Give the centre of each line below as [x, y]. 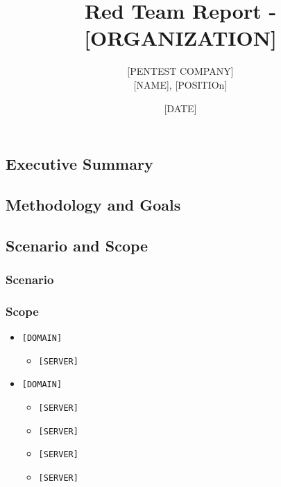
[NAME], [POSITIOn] [180, 84]
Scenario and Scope [77, 245]
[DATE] [180, 108]
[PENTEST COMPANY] [180, 71]
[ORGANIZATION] [180, 38]
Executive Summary [79, 164]
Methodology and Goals [93, 204]
